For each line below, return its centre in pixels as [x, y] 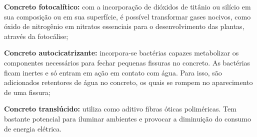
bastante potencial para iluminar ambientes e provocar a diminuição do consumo [127, 118]
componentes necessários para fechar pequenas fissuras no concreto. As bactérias [127, 62]
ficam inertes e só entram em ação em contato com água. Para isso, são [113, 72]
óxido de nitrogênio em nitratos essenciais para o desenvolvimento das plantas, [124, 26]
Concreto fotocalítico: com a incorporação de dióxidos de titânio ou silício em [127, 6]
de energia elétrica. [33, 128]
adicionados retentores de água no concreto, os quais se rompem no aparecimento [128, 82]
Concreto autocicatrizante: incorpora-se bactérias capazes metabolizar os [121, 53]
